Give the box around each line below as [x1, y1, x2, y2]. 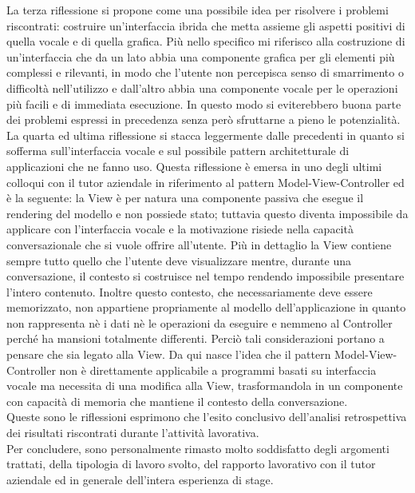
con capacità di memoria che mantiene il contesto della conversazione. [6, 392, 348, 409]
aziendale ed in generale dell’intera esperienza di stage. [6, 471, 274, 487]
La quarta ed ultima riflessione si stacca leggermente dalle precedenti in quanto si [6, 126, 405, 143]
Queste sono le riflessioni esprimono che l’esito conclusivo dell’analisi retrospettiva [6, 408, 407, 425]
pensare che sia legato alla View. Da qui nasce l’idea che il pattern [6, 346, 331, 363]
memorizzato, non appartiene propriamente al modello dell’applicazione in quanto [6, 299, 406, 316]
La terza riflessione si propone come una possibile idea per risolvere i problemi [6, 2, 389, 18]
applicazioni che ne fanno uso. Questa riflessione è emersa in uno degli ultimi [6, 157, 382, 174]
